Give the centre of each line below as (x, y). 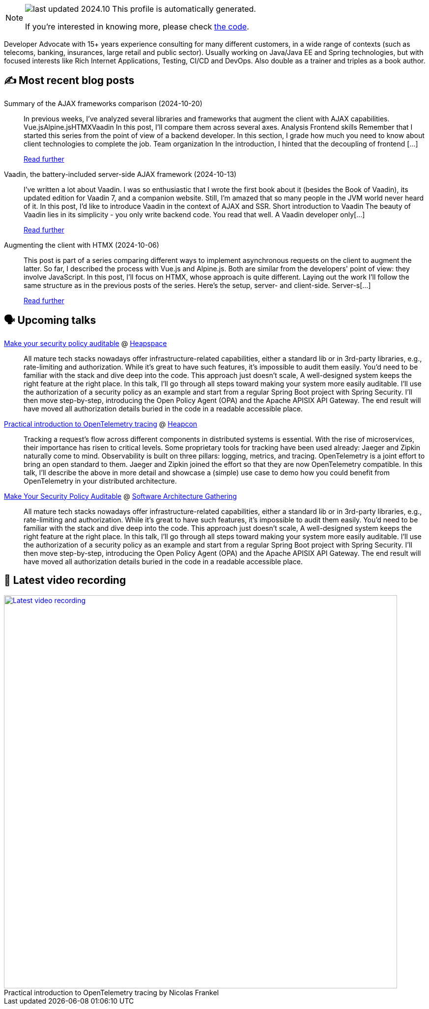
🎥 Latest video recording (65, 580)
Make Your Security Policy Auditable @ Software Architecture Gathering (120, 496)
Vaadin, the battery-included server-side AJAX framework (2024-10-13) (120, 174)
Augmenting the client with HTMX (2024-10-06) (82, 245)
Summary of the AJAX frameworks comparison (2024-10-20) (103, 103)
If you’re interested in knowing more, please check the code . (137, 27)
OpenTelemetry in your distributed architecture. (100, 481)
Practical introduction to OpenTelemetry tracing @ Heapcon (101, 424)
